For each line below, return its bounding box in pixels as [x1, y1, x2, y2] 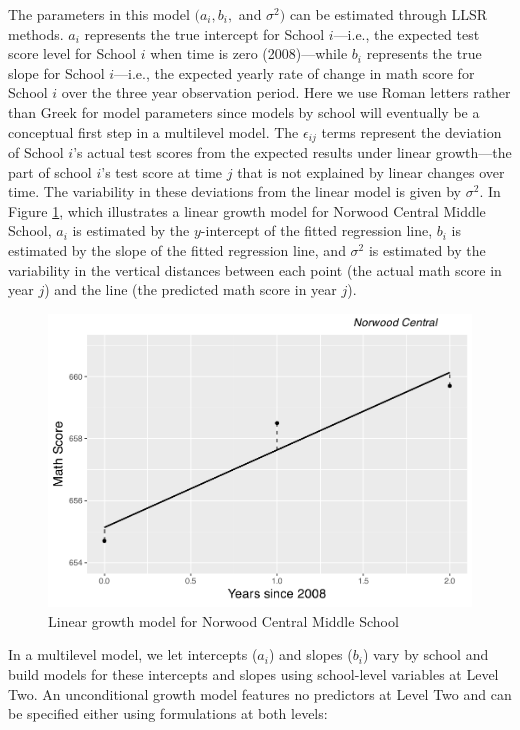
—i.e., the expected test [333, 23, 480, 44]
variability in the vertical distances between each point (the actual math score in [8, 259, 502, 280]
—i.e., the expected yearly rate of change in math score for [114, 62, 475, 83]
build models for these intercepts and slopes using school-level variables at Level [8, 664, 499, 685]
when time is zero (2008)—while [150, 43, 348, 64]
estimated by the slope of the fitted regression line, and [8, 239, 346, 260]
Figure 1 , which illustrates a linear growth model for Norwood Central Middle [8, 200, 486, 221]
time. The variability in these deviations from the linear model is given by [8, 181, 462, 202]
